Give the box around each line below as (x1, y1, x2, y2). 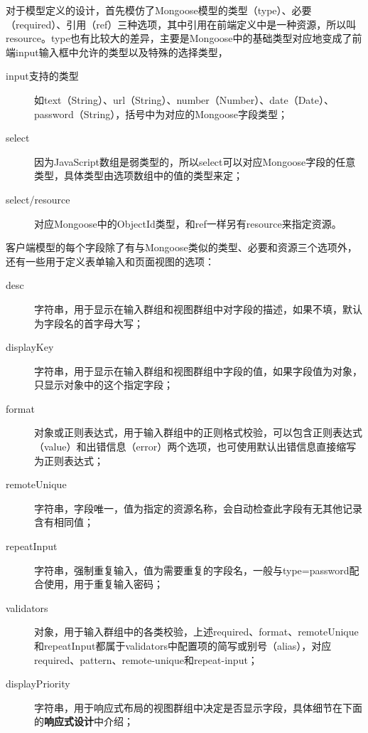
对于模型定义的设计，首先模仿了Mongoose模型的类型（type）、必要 (6, 3, 312, 17)
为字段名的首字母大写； (34, 315, 144, 330)
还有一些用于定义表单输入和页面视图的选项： (6, 253, 215, 268)
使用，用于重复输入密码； (43, 576, 163, 591)
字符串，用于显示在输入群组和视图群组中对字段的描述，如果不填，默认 (34, 301, 362, 316)
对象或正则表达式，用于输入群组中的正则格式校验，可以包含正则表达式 (34, 425, 362, 440)
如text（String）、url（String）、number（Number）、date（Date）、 (34, 92, 335, 107)
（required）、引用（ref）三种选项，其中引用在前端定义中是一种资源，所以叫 (6, 16, 357, 31)
